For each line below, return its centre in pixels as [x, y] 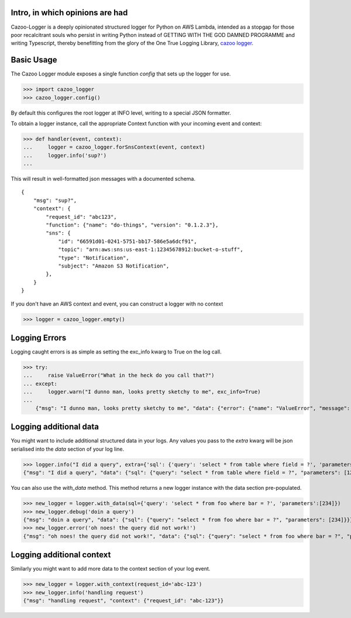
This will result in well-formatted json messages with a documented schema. [103, 179]
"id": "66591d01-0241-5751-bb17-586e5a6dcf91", [128, 241]
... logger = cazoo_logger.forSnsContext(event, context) [114, 147]
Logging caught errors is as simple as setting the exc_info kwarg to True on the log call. [116, 352]
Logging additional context [61, 555]
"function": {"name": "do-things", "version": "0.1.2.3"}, [132, 225]
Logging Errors [39, 337]
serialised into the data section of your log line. [68, 449]
